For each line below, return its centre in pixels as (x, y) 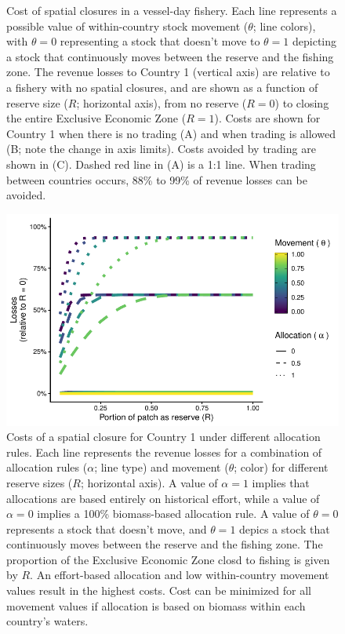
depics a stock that (285, 528)
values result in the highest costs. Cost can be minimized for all (159, 590)
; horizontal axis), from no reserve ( (162, 102)
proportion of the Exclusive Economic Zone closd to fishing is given (168, 559)
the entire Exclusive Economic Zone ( (96, 118)
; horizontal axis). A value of (149, 482)
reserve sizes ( (40, 482)
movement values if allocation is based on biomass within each (156, 605)
